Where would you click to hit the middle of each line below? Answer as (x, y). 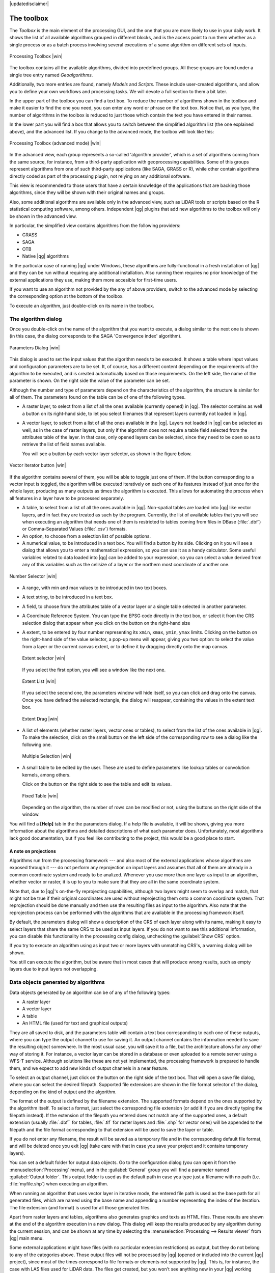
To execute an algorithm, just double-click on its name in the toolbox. (82, 306)
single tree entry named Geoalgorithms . (51, 75)
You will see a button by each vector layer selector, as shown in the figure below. (107, 454)
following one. (37, 744)
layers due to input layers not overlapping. (53, 969)
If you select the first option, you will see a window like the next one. (94, 670)
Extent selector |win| (44, 658)
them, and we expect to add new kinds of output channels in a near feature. (89, 1068)
